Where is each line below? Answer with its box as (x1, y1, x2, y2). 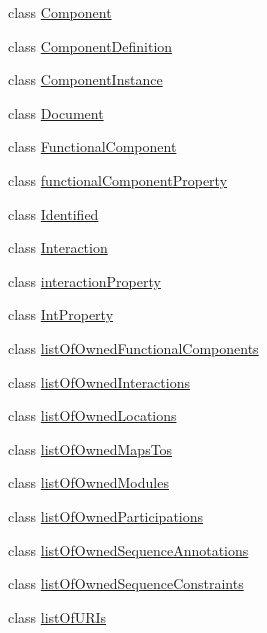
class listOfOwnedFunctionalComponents (8, 337, 259, 358)
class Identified (8, 203, 99, 224)
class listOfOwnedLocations (8, 405, 177, 426)
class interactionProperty (8, 270, 161, 291)
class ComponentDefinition (8, 35, 173, 56)
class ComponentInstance (8, 69, 163, 90)
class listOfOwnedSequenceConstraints (8, 573, 244, 594)
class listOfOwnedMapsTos (8, 438, 173, 459)
